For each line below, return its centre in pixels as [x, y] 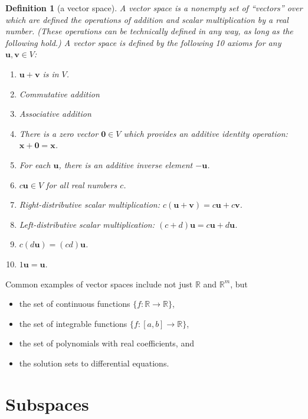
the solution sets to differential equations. [94, 363]
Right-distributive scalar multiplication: [89, 204]
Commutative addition [59, 94]
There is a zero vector [59, 133]
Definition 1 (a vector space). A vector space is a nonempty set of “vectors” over [154, 8]
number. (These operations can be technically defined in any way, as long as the [149, 31]
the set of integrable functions [73, 323]
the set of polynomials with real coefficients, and [107, 343]
